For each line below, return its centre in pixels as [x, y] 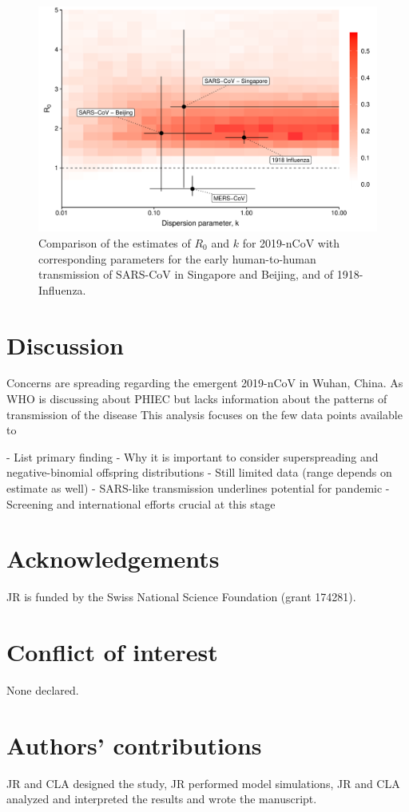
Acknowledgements [113, 558]
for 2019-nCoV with [291, 242]
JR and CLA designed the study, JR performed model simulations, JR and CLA [203, 783]
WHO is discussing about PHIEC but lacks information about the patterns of [197, 399]
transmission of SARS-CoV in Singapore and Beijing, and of [186, 274]
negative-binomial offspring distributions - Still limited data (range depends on [199, 472]
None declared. [43, 690]
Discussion [65, 345]
